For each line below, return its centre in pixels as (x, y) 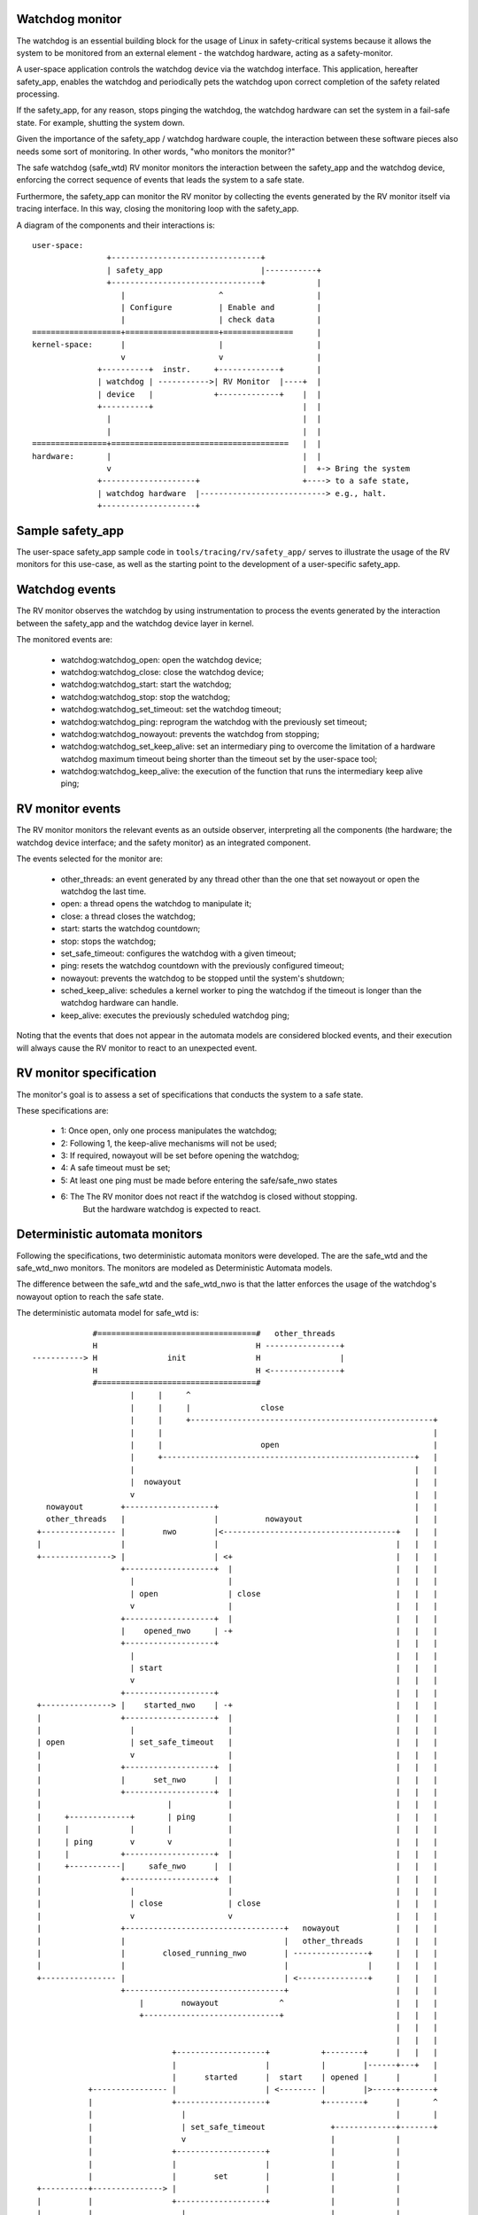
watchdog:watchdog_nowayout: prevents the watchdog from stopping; (190, 734)
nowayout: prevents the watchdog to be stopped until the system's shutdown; (203, 978)
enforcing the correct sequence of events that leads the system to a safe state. (160, 180)
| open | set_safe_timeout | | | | (237, 1742)
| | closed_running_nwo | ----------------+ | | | (237, 1953)
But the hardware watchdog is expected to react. (172, 1209)
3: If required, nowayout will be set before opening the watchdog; (180, 1155)
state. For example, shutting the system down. (100, 122)
